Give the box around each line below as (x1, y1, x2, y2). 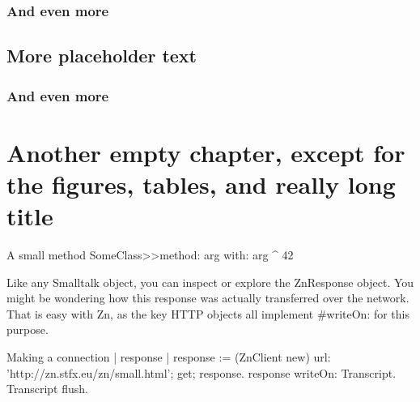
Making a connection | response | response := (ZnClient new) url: (6, 348, 331, 365)
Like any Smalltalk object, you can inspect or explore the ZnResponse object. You (6, 273, 414, 290)
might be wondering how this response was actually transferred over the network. (6, 289, 409, 306)
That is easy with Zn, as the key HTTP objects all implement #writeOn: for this (6, 305, 410, 322)
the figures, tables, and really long (6, 167, 396, 200)
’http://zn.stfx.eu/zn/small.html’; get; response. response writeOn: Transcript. (6, 364, 397, 381)
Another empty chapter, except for (6, 135, 405, 169)
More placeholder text (6, 43, 197, 68)
